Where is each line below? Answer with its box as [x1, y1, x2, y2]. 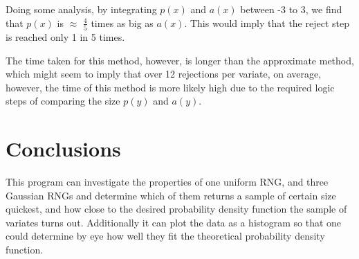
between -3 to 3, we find [240, 2, 342, 16]
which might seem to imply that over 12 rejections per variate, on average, [6, 66, 322, 81]
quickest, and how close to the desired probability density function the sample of [6, 202, 347, 216]
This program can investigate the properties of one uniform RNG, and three [6, 175, 329, 188]
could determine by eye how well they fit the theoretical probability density [6, 229, 325, 243]
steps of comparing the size [6, 93, 120, 108]
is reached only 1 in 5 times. [6, 29, 125, 44]
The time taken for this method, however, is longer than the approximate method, [6, 53, 354, 67]
